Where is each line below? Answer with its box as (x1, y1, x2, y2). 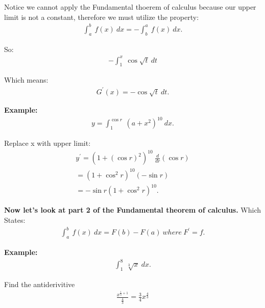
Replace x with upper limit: (4, 138, 91, 148)
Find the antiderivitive (4, 278, 75, 289)
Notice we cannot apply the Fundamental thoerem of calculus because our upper (4, 2, 256, 12)
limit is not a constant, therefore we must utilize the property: (4, 11, 199, 22)
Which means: (4, 74, 49, 85)
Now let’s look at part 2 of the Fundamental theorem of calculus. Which (4, 204, 261, 215)
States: (4, 215, 26, 225)
